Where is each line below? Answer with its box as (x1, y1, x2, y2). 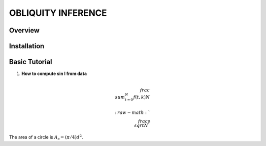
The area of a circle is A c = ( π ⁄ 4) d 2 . (9, 134, 83, 142)
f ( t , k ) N (133, 94, 150, 100)
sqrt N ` (134, 122, 151, 128)
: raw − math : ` (114, 109, 151, 115)
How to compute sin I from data (21, 71, 87, 76)
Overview (9, 26, 40, 35)
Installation (9, 42, 44, 50)
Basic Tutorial (9, 58, 52, 66)
